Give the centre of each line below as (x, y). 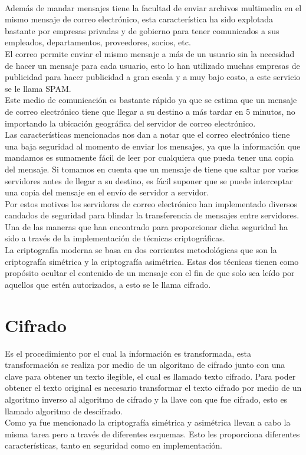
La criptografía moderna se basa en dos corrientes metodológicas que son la (141, 250)
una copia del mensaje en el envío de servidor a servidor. (107, 192)
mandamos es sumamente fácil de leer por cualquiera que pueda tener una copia (149, 157)
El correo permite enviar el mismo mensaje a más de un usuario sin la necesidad (150, 53)
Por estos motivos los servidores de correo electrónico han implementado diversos (151, 203)
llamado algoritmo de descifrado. (64, 411)
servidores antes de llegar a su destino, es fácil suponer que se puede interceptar (149, 180)
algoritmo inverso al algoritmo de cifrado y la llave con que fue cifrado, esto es (146, 399)
